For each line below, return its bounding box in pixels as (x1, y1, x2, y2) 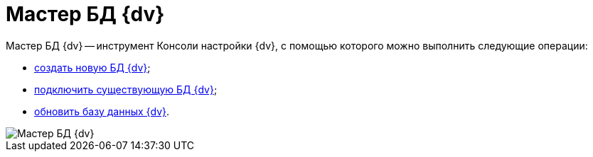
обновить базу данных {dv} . (34, 105, 170, 117)
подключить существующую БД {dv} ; (34, 83, 218, 95)
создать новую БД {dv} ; (34, 61, 151, 74)
